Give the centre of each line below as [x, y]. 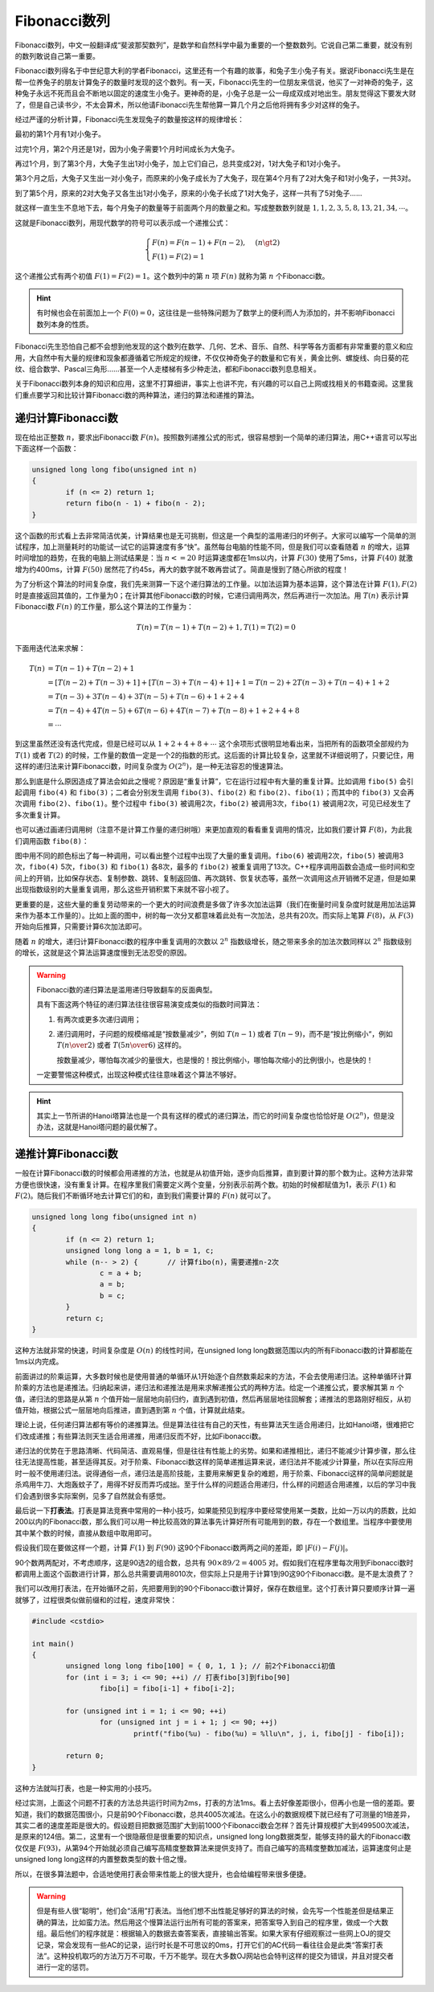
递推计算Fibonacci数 [66, 1154]
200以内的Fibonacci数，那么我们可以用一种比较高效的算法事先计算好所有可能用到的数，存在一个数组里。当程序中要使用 [214, 1522]
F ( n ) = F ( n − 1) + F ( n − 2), [199, 242]
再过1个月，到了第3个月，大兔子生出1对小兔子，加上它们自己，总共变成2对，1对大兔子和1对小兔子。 [180, 164]
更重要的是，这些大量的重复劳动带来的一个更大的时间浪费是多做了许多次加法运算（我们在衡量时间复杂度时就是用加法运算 [215, 904]
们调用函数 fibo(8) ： [52, 841]
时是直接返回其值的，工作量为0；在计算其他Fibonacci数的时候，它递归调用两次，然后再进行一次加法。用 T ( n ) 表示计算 [212, 595]
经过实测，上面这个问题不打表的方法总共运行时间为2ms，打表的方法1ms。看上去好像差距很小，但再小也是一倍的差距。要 [215, 1803]
